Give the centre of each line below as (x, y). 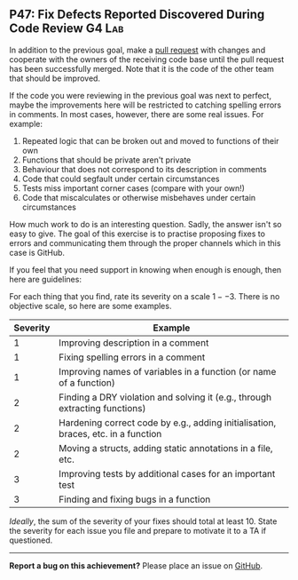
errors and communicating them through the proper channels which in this (145, 242)
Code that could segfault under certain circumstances (121, 179)
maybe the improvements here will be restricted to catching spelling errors (145, 105)
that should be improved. (55, 78)
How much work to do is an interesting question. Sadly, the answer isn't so (145, 224)
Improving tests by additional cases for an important (167, 473)
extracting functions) (102, 408)
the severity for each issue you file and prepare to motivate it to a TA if (138, 530)
